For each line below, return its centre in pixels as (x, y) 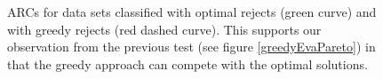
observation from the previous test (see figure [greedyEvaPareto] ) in (191, 47)
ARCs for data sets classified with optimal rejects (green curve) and (192, 12)
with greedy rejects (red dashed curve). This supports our (164, 29)
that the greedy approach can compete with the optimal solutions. (188, 63)
